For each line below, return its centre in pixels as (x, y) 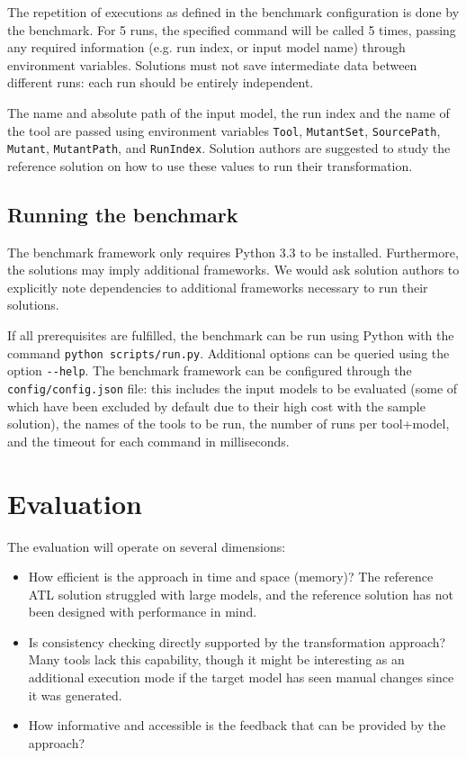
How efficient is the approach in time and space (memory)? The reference (231, 577)
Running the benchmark (123, 214)
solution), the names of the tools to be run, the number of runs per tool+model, (229, 424)
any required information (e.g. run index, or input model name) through (206, 47)
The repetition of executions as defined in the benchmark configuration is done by (233, 12)
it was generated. (75, 695)
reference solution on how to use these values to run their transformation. (210, 165)
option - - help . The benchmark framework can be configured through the (210, 370)
